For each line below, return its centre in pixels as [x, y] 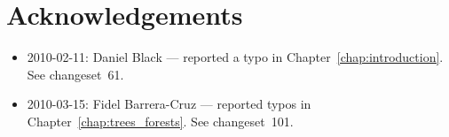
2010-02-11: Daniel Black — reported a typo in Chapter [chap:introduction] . [235, 57]
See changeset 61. [75, 74]
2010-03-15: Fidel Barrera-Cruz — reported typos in [169, 104]
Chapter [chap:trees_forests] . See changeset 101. [160, 121]
